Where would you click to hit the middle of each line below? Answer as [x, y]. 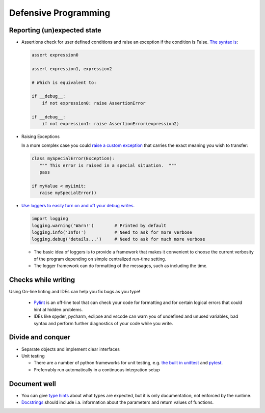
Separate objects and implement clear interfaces [71, 349]
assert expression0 [55, 55]
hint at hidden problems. [58, 309]
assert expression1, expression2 [72, 69]
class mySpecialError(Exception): [73, 159]
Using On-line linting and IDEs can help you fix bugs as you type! [75, 292]
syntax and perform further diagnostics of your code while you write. [104, 323]
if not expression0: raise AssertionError [94, 103]
